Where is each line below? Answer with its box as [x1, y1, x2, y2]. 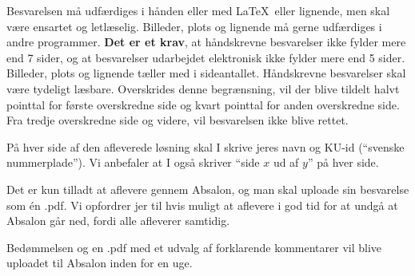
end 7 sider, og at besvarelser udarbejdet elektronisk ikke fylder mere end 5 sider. [6, 49, 405, 65]
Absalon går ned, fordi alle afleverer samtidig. [6, 212, 230, 229]
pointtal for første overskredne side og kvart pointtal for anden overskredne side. [6, 96, 400, 112]
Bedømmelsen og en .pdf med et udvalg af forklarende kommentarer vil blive [6, 239, 382, 255]
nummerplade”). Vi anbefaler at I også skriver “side [6, 154, 260, 171]
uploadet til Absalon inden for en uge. [6, 254, 193, 271]
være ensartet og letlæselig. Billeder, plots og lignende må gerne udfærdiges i [6, 18, 382, 34]
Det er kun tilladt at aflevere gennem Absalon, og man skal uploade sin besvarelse [6, 180, 409, 197]
